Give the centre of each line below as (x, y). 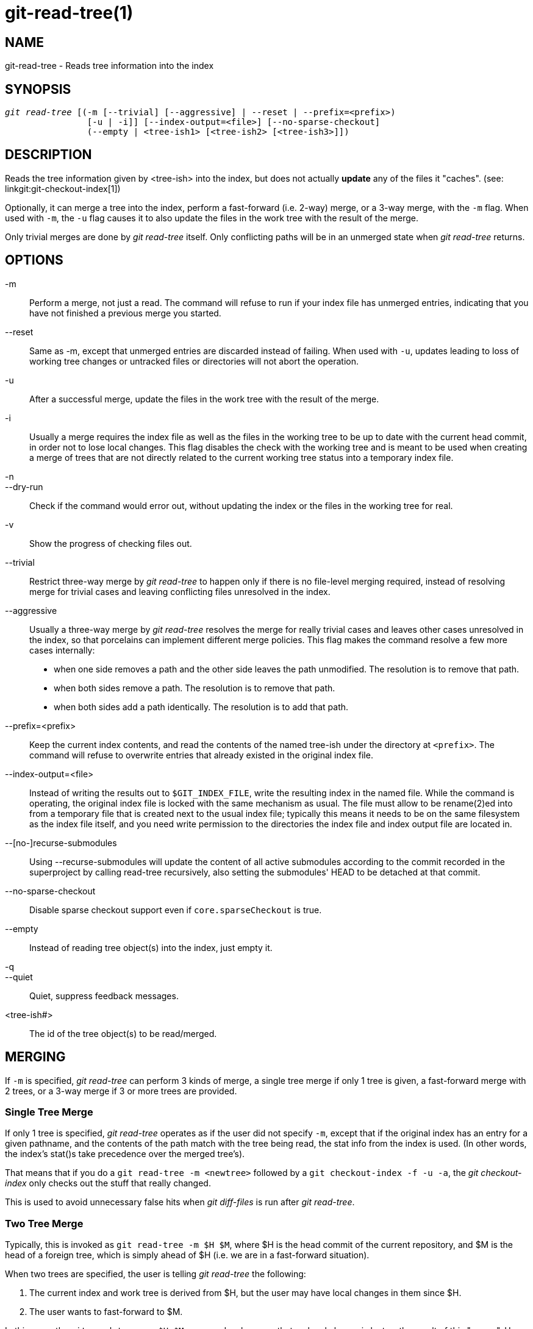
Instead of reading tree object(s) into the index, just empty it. (151, 947)
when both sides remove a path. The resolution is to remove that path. (195, 688)
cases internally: (62, 650)
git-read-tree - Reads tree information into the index (109, 66)
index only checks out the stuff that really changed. (108, 1183)
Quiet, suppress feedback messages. (104, 996)
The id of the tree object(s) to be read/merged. (123, 1033)
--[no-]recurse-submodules (61, 843)
